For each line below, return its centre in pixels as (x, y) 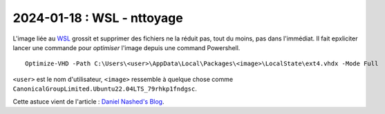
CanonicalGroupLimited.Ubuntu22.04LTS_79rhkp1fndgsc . (105, 89)
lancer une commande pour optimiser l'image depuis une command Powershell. (126, 47)
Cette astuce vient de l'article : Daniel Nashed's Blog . (88, 101)
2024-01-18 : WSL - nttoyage (98, 18)
